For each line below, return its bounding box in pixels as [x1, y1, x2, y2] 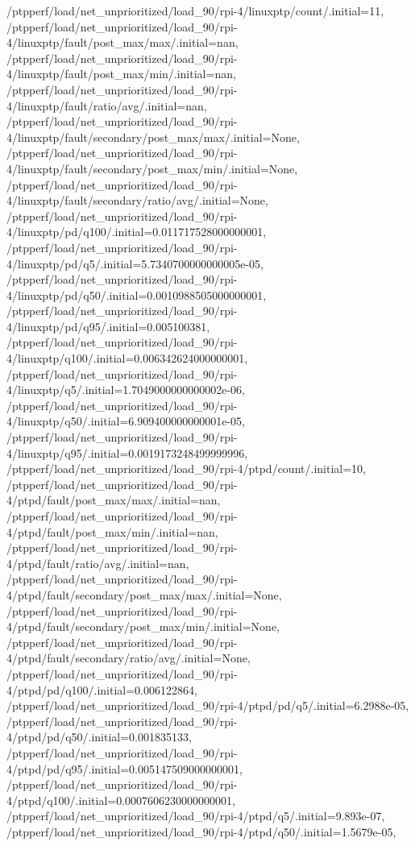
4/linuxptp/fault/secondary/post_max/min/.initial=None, [6, 160, 298, 176]
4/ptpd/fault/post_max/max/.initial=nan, [6, 491, 221, 508]
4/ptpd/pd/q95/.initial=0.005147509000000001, [6, 760, 243, 777]
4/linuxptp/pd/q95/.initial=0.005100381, [6, 317, 210, 334]
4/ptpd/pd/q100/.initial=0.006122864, [6, 681, 197, 698]
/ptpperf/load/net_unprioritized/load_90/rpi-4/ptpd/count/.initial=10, [6, 460, 366, 477]
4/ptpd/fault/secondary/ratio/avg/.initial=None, [6, 649, 251, 666]
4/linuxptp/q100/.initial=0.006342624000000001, [6, 350, 248, 367]
